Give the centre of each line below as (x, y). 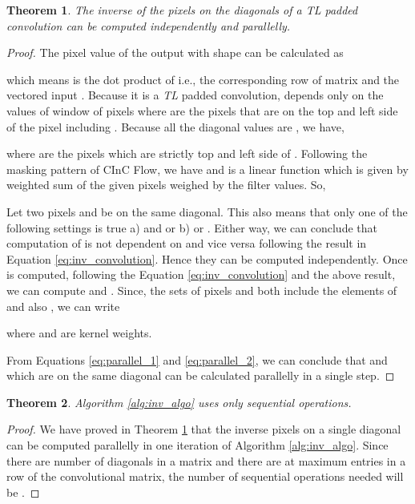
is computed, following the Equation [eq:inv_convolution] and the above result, (201, 274)
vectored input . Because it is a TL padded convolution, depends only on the (195, 95)
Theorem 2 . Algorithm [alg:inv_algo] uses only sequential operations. (179, 402)
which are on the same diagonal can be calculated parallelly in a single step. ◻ (201, 375)
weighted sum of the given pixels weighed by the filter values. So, (166, 185)
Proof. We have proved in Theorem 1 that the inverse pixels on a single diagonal (204, 429)
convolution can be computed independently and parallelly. (149, 25)
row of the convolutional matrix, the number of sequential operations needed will (205, 476)
